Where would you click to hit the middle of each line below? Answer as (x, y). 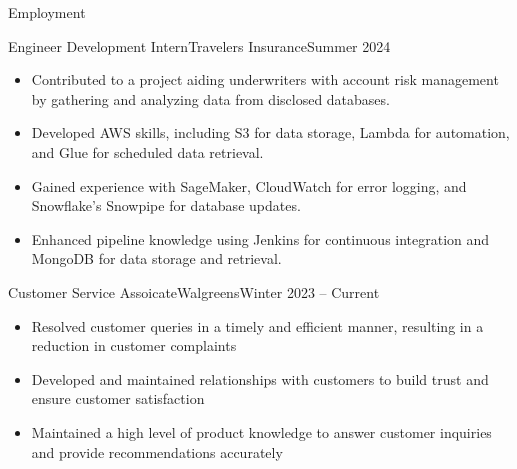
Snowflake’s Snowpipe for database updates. (166, 205)
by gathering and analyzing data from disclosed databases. (210, 98)
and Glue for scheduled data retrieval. (147, 151)
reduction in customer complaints (134, 345)
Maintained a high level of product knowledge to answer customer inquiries (261, 431)
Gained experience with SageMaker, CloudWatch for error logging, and (249, 185)
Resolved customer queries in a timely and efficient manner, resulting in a (257, 325)
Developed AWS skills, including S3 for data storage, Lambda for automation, (270, 132)
